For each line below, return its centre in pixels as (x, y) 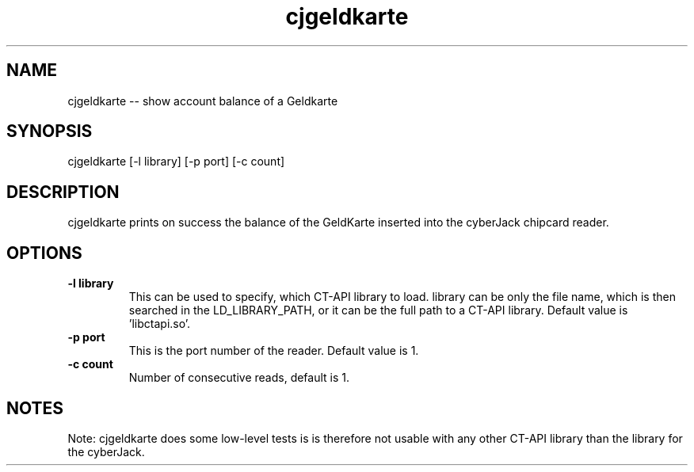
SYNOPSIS (50, 131)
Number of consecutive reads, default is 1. (239, 378)
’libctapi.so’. (160, 324)
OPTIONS (44, 253)
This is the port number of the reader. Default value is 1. (274, 351)
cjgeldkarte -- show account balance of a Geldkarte (203, 101)
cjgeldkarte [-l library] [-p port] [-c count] (176, 162)
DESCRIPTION (63, 192)
